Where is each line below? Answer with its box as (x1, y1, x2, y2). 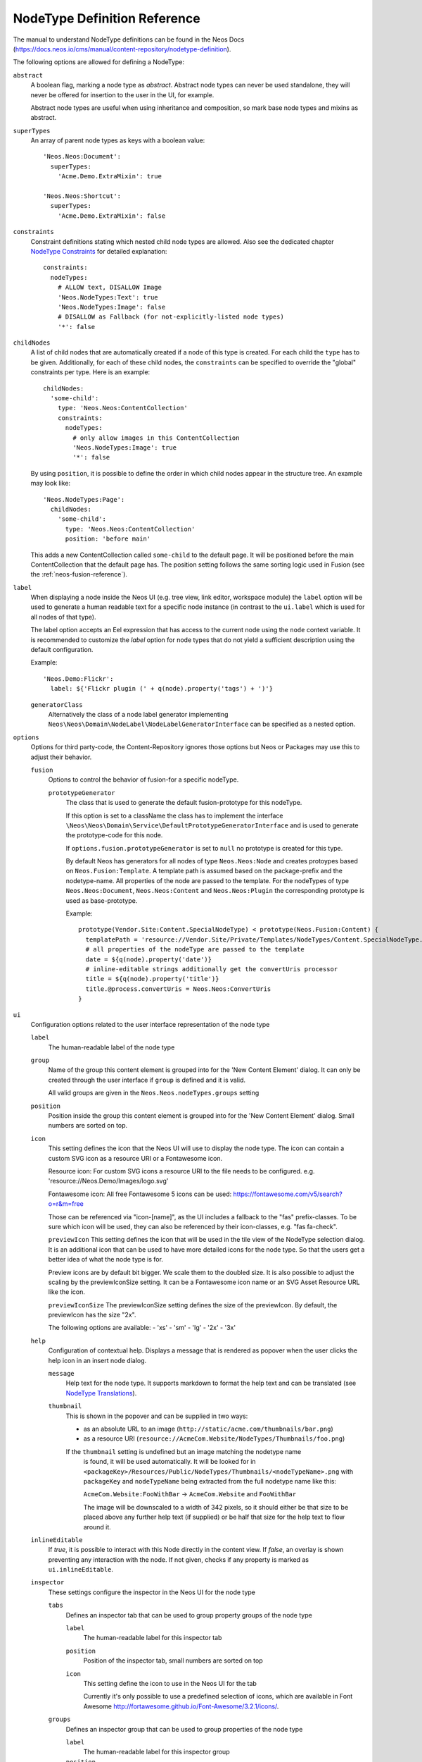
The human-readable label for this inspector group (83, 1748, 230, 1756)
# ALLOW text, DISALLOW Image (57, 283, 162, 292)
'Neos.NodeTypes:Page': (43, 495, 125, 503)
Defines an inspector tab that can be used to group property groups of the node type (65, 1610, 312, 1619)
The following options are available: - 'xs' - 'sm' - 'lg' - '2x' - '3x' (48, 1324, 236, 1332)
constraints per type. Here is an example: (30, 368, 151, 376)
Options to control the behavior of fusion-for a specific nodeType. (48, 775, 239, 784)
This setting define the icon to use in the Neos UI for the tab (83, 1679, 257, 1687)
